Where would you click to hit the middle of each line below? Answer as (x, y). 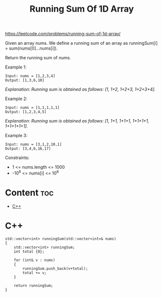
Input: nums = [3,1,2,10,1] (34, 144)
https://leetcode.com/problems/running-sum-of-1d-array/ (63, 34)
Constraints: (17, 158)
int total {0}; (29, 251)
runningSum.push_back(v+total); (55, 268)
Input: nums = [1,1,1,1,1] (32, 108)
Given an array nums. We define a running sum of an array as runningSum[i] (81, 43)
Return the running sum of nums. (38, 58)
